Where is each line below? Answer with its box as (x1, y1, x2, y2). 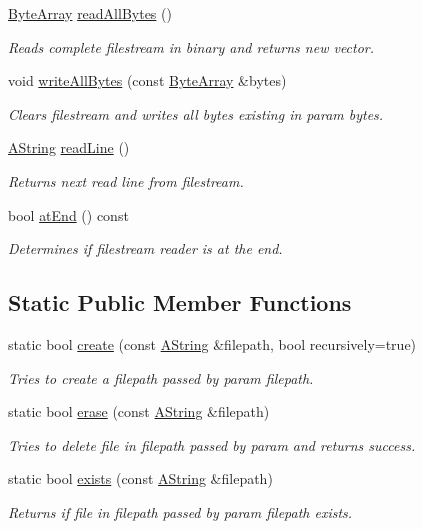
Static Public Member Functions (8, 287, 352, 318)
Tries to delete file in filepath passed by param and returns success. (8, 434, 416, 455)
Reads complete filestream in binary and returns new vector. (8, 36, 375, 57)
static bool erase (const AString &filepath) (8, 401, 270, 422)
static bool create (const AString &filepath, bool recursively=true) (8, 333, 417, 354)
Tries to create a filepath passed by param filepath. (8, 367, 314, 388)
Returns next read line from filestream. (8, 170, 244, 191)
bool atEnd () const (8, 204, 129, 225)
